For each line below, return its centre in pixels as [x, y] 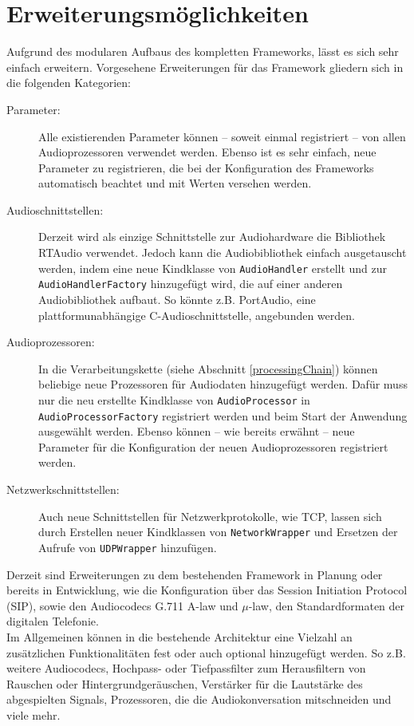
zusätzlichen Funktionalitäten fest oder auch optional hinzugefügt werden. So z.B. [206, 652]
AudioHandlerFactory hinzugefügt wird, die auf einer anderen [191, 284]
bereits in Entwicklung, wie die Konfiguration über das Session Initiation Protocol [207, 590]
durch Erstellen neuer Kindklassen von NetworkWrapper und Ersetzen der [218, 532]
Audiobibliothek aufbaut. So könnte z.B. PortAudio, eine [177, 299]
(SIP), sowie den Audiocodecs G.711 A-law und [122, 605]
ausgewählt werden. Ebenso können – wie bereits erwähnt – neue [197, 431]
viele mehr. [34, 714]
